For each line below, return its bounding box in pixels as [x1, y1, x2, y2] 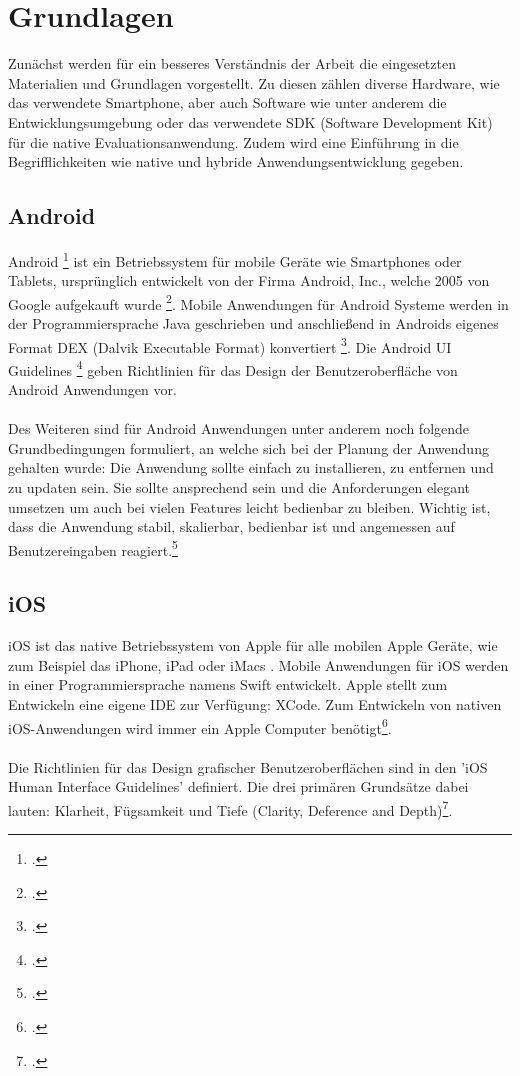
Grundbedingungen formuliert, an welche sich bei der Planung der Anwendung [8, 437, 489, 458]
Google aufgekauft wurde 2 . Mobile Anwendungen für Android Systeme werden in [8, 290, 509, 314]
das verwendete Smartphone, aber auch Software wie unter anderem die [8, 92, 447, 113]
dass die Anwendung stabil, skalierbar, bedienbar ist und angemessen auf [8, 516, 455, 537]
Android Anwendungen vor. [8, 379, 177, 400]
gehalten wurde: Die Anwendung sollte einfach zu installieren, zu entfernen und [8, 457, 494, 478]
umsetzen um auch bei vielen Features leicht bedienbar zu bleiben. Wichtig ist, [8, 496, 491, 517]
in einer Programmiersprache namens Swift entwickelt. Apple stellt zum [8, 674, 448, 695]
